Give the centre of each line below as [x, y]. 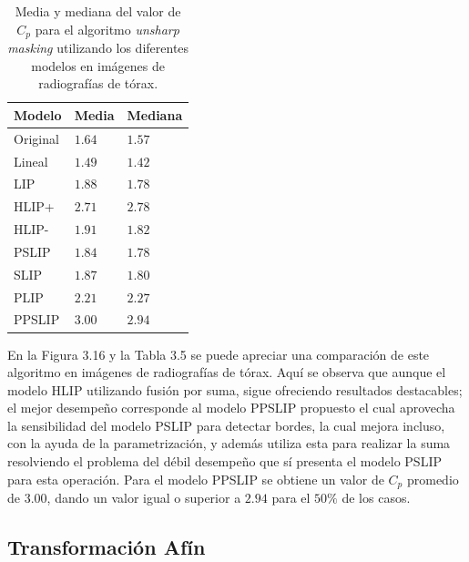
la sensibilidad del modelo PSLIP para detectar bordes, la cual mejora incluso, [226, 425]
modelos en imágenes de [98, 65]
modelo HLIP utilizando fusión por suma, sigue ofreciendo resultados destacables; [235, 389]
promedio [433, 479]
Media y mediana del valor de [98, 11]
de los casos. [376, 498]
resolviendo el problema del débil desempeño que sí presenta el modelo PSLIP [224, 461]
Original [36, 138]
